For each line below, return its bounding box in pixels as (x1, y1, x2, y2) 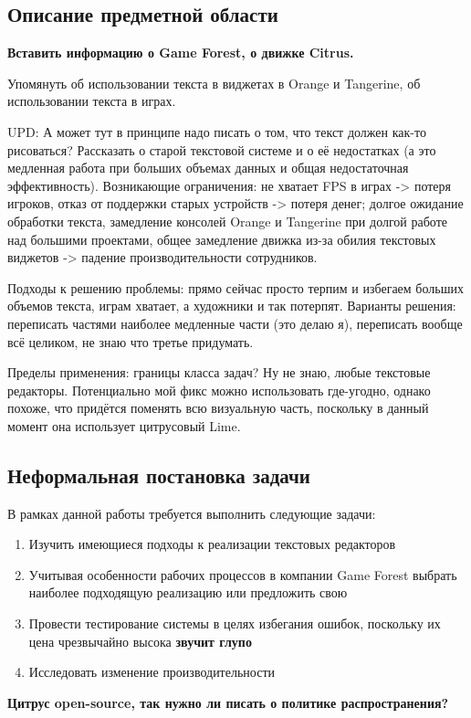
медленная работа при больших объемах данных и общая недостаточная (7, 158, 409, 177)
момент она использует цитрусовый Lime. (7, 416, 241, 435)
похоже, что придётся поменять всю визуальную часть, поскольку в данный (7, 398, 429, 417)
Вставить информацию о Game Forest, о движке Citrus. (7, 43, 354, 62)
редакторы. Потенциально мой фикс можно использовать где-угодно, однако (7, 380, 431, 399)
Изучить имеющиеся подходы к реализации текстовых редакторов (28, 534, 396, 554)
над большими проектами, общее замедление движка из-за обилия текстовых (7, 229, 436, 248)
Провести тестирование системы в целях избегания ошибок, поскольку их (28, 614, 441, 633)
